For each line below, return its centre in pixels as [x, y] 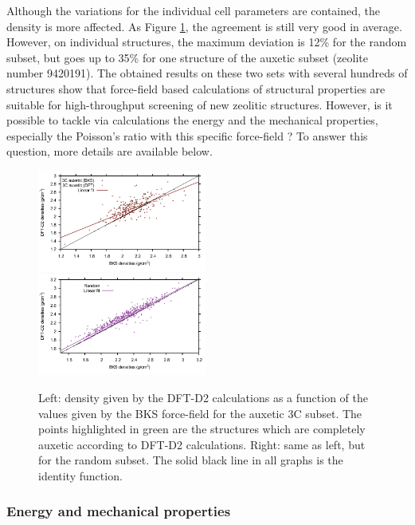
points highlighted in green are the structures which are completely [202, 429]
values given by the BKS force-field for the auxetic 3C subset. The [200, 413]
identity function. [80, 475]
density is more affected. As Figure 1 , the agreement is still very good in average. [204, 26]
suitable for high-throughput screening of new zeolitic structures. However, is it [200, 104]
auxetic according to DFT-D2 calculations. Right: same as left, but [202, 444]
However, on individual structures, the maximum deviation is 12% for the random [207, 42]
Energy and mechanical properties [119, 511]
